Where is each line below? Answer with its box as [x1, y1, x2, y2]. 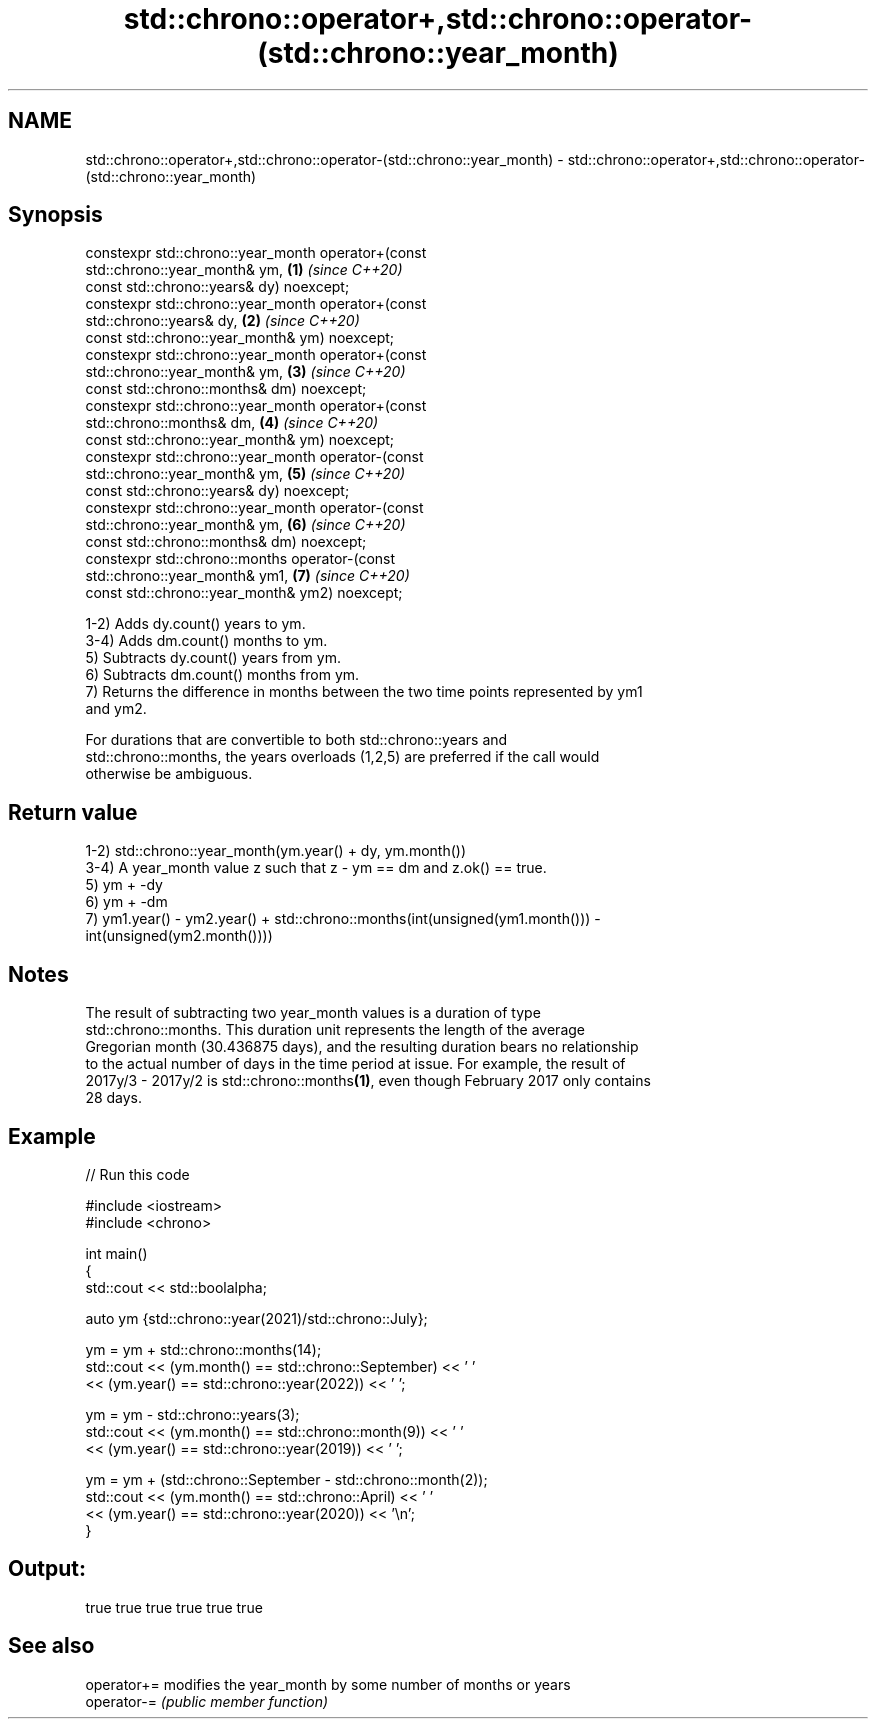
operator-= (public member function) [85, 1692, 329, 1710]
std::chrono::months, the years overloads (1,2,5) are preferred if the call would [85, 748, 600, 766]
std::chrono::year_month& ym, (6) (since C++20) [85, 516, 406, 534]
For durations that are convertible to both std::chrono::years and [85, 731, 508, 749]
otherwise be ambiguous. [85, 765, 253, 783]
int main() [85, 1244, 148, 1262]
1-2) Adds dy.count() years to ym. [85, 615, 306, 633]
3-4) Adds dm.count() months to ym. [85, 632, 328, 650]
